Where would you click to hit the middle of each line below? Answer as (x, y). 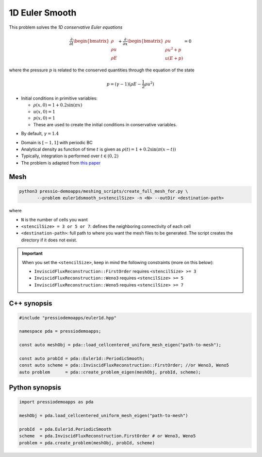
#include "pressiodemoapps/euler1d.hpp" (68, 318)
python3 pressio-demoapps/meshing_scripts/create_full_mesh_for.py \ (104, 191)
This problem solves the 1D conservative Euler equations (66, 27)
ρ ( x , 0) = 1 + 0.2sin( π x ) (58, 105)
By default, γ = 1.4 (40, 134)
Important (33, 254)
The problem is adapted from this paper (61, 163)
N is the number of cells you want (54, 220)
